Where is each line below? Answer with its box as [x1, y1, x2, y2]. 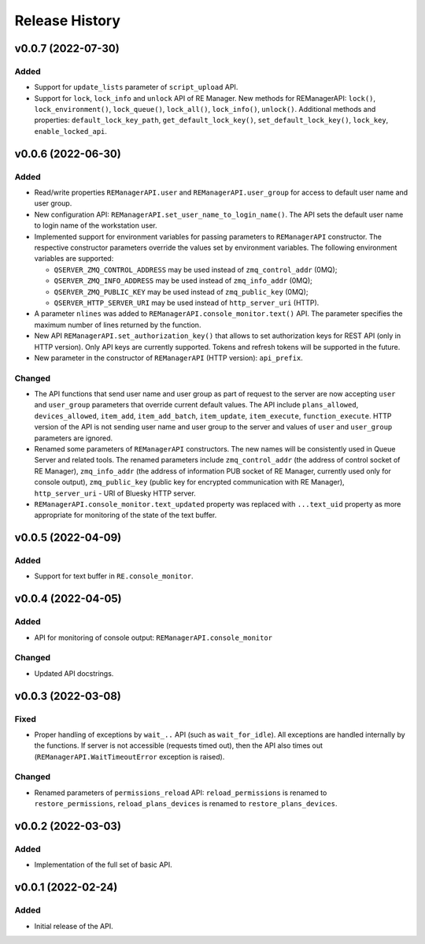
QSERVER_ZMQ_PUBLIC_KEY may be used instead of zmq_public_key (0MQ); [54, 287, 309, 296]
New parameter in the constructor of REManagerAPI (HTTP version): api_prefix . [34, 353, 303, 362]
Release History [14, 12, 121, 29]
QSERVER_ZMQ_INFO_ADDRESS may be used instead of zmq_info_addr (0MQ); [54, 276, 312, 285]
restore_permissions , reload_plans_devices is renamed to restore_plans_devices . [34, 799, 338, 808]
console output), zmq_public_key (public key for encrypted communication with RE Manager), [34, 478, 346, 487]
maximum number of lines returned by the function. [34, 320, 201, 329]
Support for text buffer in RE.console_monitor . [34, 571, 194, 581]
